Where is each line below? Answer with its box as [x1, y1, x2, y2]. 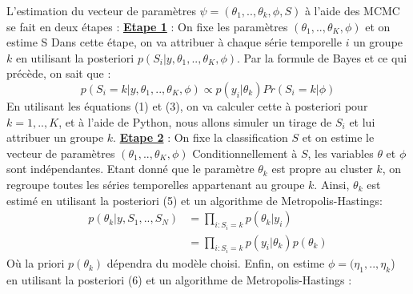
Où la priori [6, 255, 65, 272]
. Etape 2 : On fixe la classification [113, 129, 288, 146]
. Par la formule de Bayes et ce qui [237, 49, 407, 66]
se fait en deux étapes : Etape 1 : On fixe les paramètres [6, 18, 288, 34]
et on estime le [302, 129, 375, 146]
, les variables [307, 144, 374, 161]
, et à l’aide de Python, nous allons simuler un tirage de [58, 113, 332, 130]
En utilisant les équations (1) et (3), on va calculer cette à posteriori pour [6, 97, 368, 114]
